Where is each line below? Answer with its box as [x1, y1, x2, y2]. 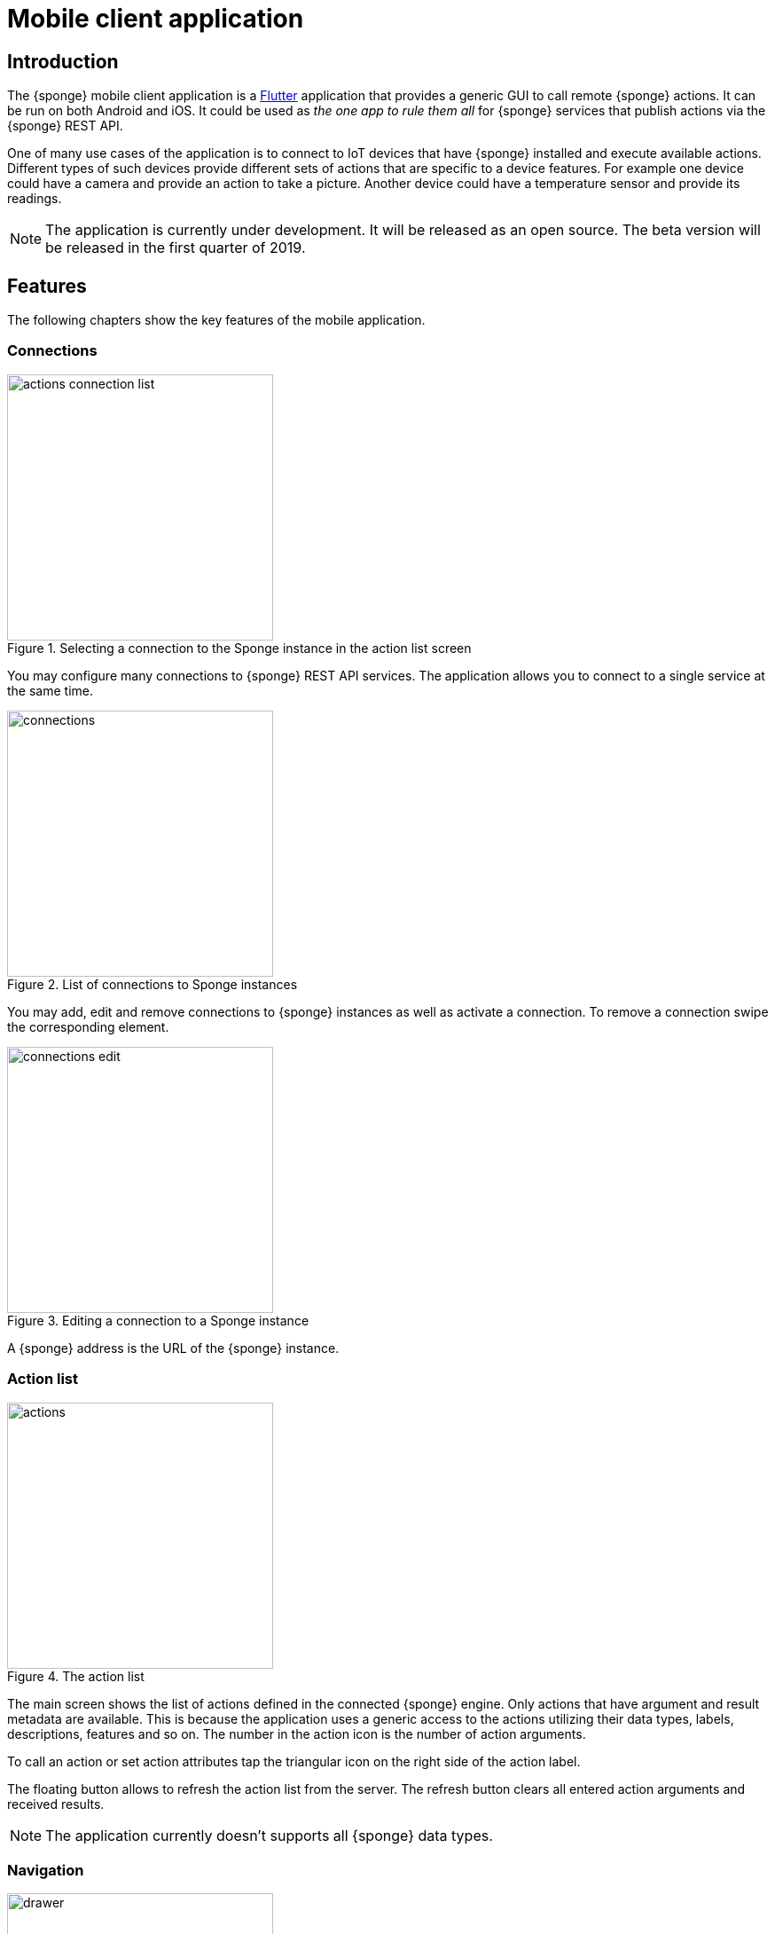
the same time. [7, 682, 94, 698]
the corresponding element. [7, 1018, 169, 1034]
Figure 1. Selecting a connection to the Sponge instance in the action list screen [7, 640, 472, 656]
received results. [7, 1796, 105, 1812]
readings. [7, 191, 62, 207]
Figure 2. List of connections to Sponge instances [7, 976, 298, 992]
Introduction [7, 50, 119, 73]
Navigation [7, 1860, 84, 1879]
